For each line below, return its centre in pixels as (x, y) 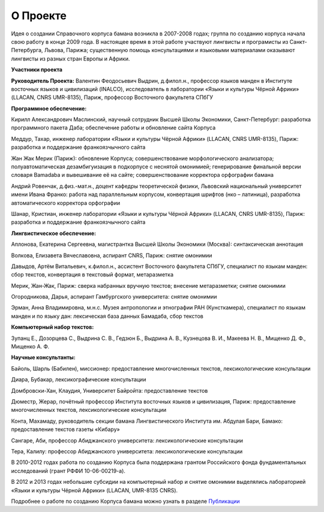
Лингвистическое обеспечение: (54, 233)
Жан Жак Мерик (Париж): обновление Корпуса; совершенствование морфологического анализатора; (142, 158)
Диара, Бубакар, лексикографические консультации (79, 380)
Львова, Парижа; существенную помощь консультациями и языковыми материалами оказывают (169, 50)
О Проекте (39, 16)
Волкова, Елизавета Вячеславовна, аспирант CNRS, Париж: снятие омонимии (112, 255)
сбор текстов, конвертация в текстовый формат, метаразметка (92, 275)
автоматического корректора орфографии (66, 203)
